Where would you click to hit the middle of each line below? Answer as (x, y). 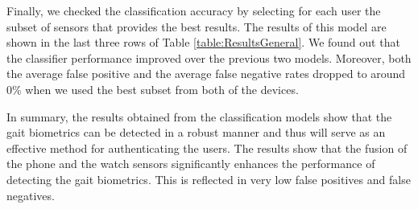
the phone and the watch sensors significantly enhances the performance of (191, 164)
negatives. (31, 195)
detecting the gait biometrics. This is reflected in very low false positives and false (209, 179)
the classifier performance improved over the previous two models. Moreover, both (209, 57)
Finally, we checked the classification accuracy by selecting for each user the (194, 10)
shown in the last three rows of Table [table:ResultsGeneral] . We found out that (203, 42)
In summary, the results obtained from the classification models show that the (199, 116)
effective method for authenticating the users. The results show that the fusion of (207, 148)
